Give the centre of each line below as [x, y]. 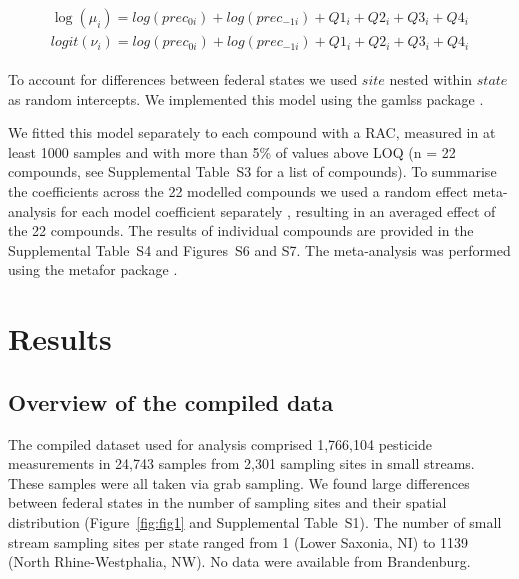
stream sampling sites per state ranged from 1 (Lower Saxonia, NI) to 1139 [238, 541]
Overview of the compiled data [171, 401]
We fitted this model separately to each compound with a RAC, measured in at [252, 132]
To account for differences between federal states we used [183, 79]
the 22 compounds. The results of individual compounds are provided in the [241, 230]
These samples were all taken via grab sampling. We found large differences [239, 482]
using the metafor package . [93, 269]
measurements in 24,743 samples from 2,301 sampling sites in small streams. [241, 463]
